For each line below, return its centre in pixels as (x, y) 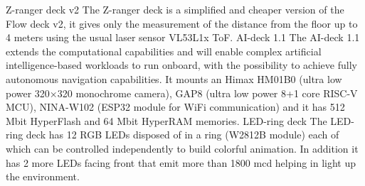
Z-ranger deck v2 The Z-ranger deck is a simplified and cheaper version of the (175, 9)
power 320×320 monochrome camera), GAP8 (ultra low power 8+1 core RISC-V (182, 93)
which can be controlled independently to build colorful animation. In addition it (182, 148)
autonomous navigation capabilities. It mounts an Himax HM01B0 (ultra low (174, 78)
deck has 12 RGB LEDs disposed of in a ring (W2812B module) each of (182, 135)
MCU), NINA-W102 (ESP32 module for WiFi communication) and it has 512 (175, 107)
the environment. (43, 176)
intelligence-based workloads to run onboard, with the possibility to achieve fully (181, 65)
